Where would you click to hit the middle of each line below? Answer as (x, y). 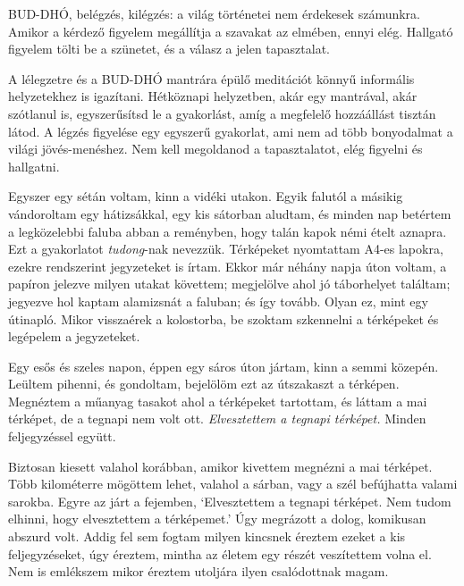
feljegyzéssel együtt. (62, 436)
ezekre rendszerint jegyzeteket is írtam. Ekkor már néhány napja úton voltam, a (228, 266)
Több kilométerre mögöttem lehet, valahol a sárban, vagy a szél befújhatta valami (233, 484)
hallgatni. (34, 166)
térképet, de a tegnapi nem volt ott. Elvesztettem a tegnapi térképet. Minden (217, 419)
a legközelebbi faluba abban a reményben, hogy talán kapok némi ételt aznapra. (228, 231)
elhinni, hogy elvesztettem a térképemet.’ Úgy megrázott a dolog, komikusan (217, 519)
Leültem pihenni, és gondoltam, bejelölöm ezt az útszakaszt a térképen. (204, 384)
